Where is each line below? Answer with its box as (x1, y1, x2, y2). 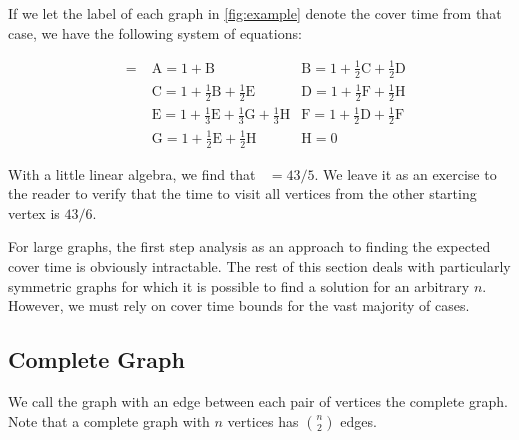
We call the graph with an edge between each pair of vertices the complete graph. (8, 391, 508, 412)
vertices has (227, 410, 299, 431)
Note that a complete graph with (8, 410, 210, 431)
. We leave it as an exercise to (314, 163, 497, 184)
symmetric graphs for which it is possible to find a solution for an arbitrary (8, 275, 470, 296)
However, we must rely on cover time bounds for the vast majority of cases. (8, 295, 470, 316)
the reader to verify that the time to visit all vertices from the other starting (8, 183, 477, 204)
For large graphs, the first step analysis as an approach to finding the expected (8, 236, 491, 257)
